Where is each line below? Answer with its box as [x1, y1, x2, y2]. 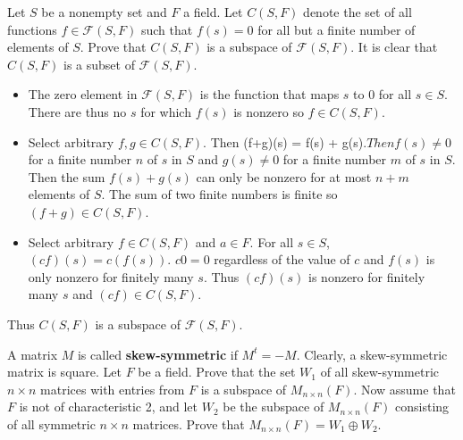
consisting [395, 397, 450, 416]
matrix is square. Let [7, 362, 122, 381]
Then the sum [28, 167, 105, 186]
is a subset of [63, 54, 135, 73]
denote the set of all [303, 3, 412, 21]
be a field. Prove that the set [138, 362, 296, 381]
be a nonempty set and [41, 3, 167, 21]
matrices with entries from [40, 379, 185, 398]
